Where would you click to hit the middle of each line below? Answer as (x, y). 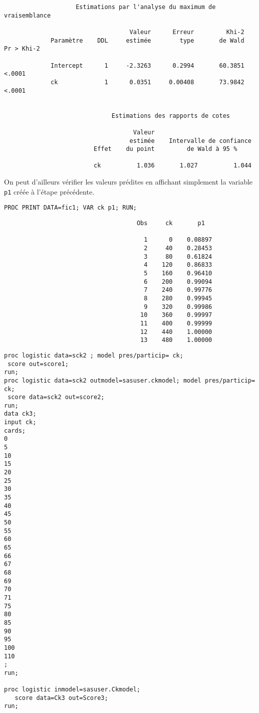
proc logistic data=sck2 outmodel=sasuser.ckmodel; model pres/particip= (130, 380)
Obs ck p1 (171, 223)
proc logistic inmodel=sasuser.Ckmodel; (72, 690)
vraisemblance (28, 15)
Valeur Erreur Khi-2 (187, 32)
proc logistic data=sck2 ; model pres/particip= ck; (94, 355)
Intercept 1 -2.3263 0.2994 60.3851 (148, 65)
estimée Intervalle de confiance (190, 141)
